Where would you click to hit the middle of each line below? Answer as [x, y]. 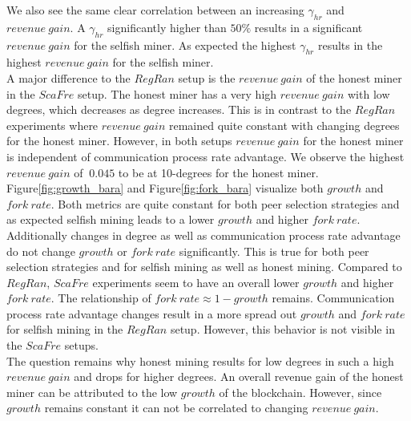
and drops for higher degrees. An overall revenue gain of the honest [239, 376]
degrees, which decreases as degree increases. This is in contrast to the [179, 109]
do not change [41, 251]
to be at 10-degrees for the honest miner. [218, 172]
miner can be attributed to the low [92, 392]
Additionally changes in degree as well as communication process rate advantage [203, 235]
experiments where [52, 125]
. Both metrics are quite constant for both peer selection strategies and [225, 203]
